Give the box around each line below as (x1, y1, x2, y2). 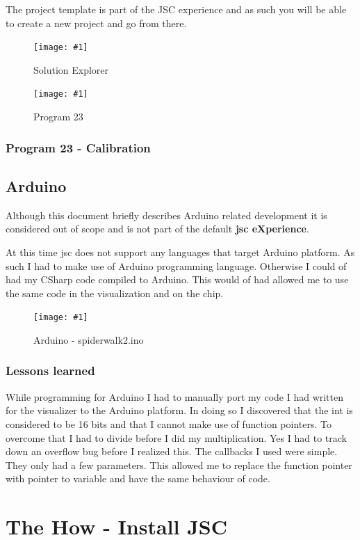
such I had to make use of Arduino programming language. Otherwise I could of (6, 258, 347, 273)
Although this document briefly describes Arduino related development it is (6, 207, 327, 222)
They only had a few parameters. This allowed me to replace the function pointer (6, 457, 352, 472)
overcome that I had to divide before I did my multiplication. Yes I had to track (6, 430, 347, 445)
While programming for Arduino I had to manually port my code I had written (6, 389, 344, 404)
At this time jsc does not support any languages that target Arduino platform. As (6, 244, 355, 259)
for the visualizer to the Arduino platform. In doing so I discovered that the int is (6, 403, 353, 418)
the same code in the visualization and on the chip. (6, 285, 224, 300)
